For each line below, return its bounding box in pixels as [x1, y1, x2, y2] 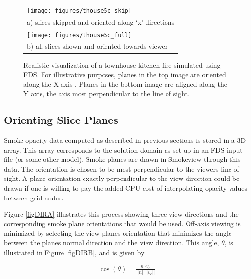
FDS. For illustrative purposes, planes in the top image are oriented [23, 69, 226, 80]
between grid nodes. [4, 192, 63, 202]
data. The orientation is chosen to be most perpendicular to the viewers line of [4, 163, 239, 174]
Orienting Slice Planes [4, 112, 118, 127]
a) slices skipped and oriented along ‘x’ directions [27, 17, 175, 27]
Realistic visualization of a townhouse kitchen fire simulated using [23, 60, 221, 70]
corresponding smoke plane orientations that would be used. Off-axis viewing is [4, 218, 241, 228]
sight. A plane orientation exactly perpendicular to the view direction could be [4, 173, 240, 183]
